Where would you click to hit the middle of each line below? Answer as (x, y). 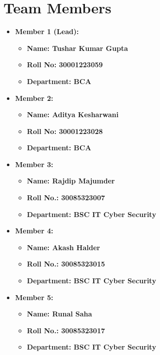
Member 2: (34, 98)
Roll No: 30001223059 (65, 65)
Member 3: (34, 164)
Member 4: (34, 231)
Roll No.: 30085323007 (66, 198)
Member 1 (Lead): (47, 31)
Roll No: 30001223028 (65, 131)
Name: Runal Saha (60, 314)
